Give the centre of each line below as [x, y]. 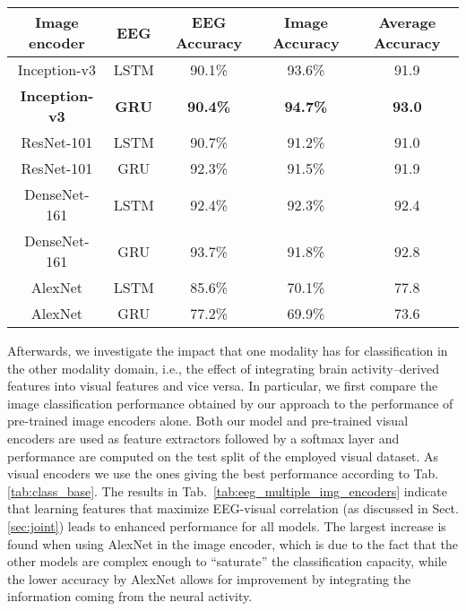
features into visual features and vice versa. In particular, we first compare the [223, 386]
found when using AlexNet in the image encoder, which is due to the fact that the [233, 543]
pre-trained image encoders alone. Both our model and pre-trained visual [208, 421]
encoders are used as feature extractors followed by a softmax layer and [203, 438]
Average [407, 22]
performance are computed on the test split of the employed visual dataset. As [223, 456]
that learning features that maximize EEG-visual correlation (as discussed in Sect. [233, 508]
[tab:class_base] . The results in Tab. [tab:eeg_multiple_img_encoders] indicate [227, 491]
